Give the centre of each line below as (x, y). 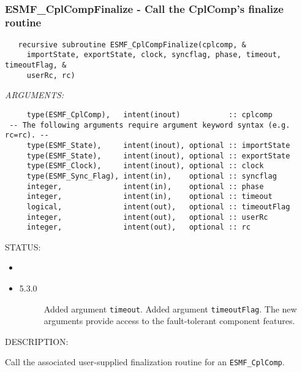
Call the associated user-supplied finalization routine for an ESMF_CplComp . (145, 362)
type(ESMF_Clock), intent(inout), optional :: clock (145, 166)
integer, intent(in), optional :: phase (145, 186)
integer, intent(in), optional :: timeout (149, 197)
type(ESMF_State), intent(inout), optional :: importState (158, 145)
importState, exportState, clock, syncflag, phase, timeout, (154, 55)
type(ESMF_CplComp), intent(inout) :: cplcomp (149, 114)
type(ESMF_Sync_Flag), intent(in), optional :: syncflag (152, 176)
